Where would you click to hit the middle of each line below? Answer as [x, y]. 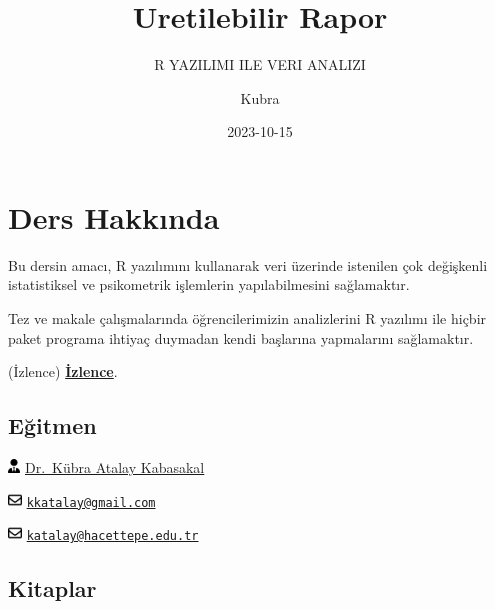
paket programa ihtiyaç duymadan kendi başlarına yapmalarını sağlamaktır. [241, 337]
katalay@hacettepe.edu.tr [112, 536]
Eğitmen [52, 425]
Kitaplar [52, 588]
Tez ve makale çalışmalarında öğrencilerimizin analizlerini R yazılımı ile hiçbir [247, 318]
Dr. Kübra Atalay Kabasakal [114, 467]
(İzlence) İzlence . [63, 371]
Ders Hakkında [114, 216]
